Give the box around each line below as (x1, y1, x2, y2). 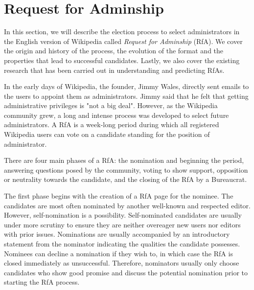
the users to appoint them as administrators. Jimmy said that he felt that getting (4, 90, 249, 101)
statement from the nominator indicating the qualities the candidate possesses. (4, 239, 240, 248)
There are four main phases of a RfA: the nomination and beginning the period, (4, 155, 244, 165)
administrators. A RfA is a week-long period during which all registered (4, 119, 219, 130)
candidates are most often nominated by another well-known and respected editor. (4, 200, 251, 210)
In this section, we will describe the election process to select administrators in (4, 26, 240, 37)
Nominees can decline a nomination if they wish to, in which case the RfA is (4, 248, 233, 258)
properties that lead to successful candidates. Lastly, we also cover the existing (4, 55, 240, 65)
